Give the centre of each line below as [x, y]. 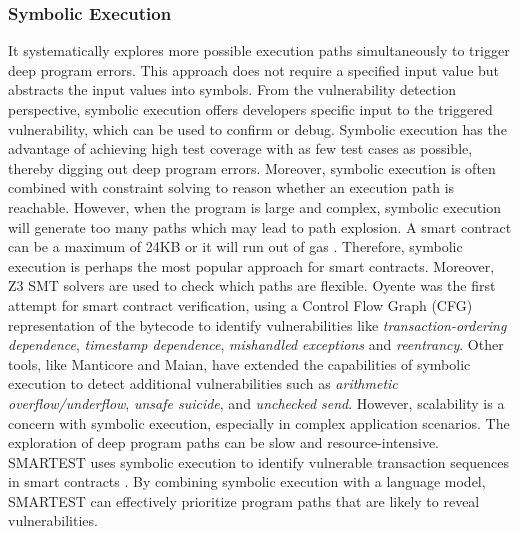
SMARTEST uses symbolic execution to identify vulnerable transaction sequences [259, 461]
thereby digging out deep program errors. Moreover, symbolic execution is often [252, 167]
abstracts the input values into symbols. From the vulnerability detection [232, 89]
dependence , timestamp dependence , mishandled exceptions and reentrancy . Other [256, 344]
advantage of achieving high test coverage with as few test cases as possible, [240, 148]
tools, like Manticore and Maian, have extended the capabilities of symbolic [239, 363]
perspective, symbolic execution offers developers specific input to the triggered [250, 109]
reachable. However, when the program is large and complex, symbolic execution [255, 206]
